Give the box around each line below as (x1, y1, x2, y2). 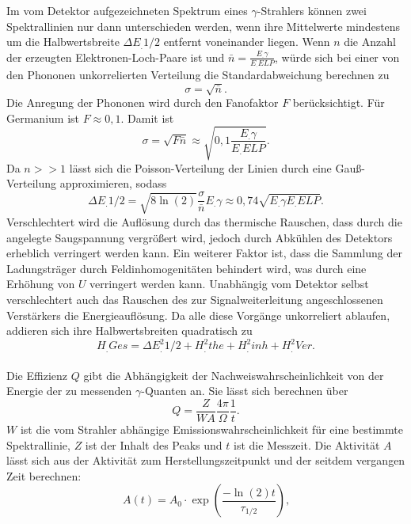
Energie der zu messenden (6, 382, 132, 399)
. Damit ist (120, 109, 174, 126)
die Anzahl (344, 33, 396, 50)
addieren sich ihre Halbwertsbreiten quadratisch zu (6, 322, 253, 339)
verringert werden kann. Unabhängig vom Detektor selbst (89, 275, 369, 292)
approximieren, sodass (59, 175, 167, 192)
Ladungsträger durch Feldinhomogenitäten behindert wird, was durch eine (6, 260, 367, 276)
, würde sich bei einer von (275, 48, 400, 65)
